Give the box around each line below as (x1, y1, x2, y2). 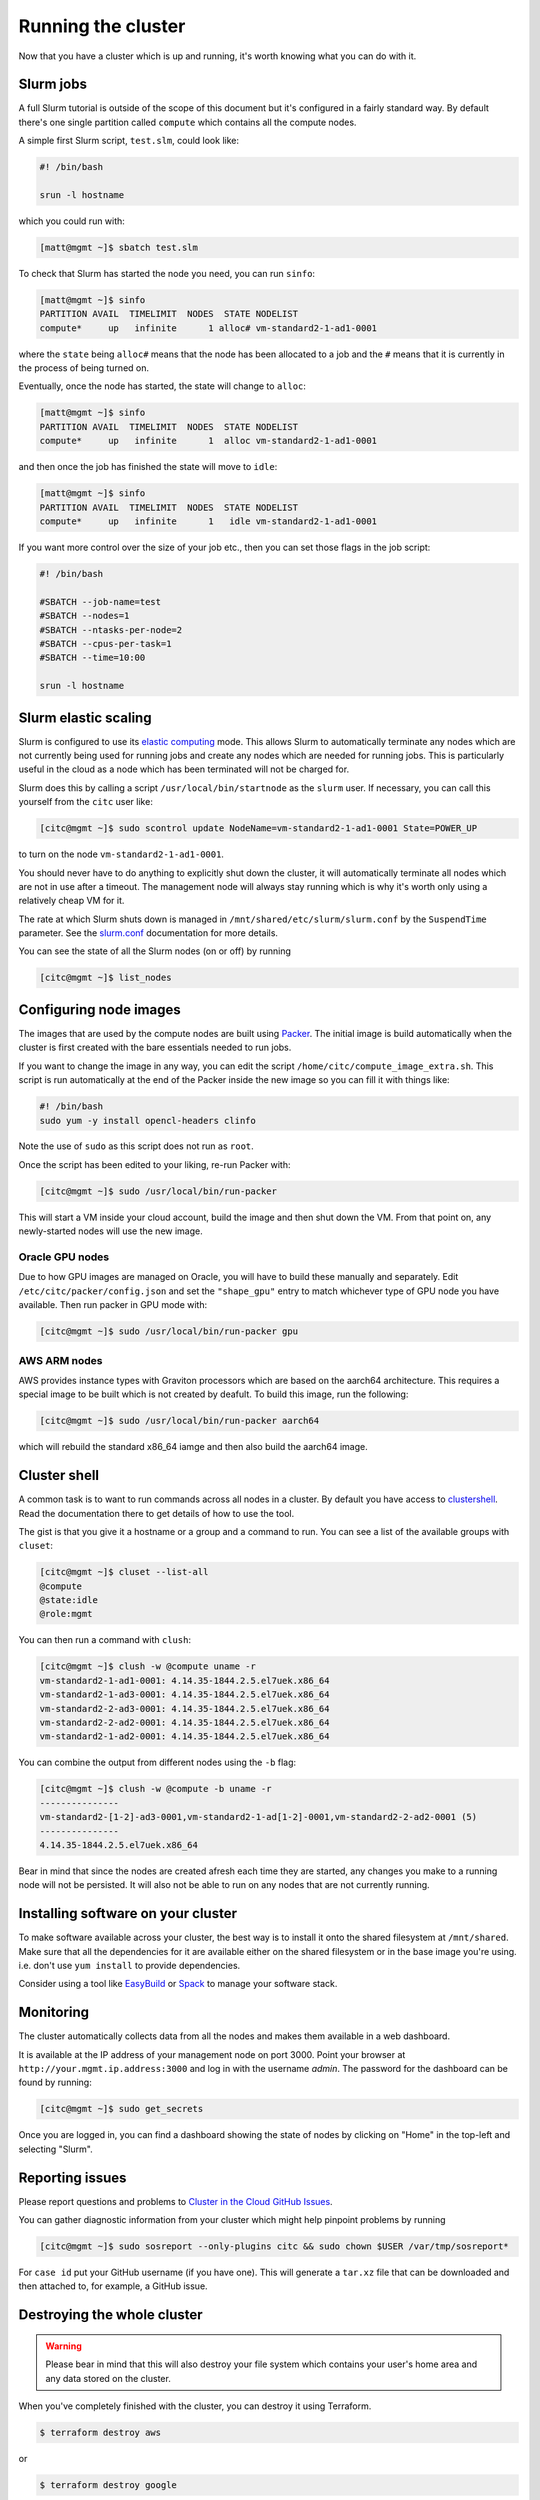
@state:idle (39, 1595, 99, 1606)
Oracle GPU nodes (18, 1250, 110, 1264)
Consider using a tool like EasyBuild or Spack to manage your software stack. (18, 1978, 338, 1990)
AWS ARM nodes (18, 1353, 104, 1367)
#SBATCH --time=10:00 (39, 652, 146, 664)
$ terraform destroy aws (39, 2427, 162, 2439)
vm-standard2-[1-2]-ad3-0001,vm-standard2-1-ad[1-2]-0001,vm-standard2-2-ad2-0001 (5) (39, 1811, 478, 1823)
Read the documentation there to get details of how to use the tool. (18, 1507, 295, 1519)
